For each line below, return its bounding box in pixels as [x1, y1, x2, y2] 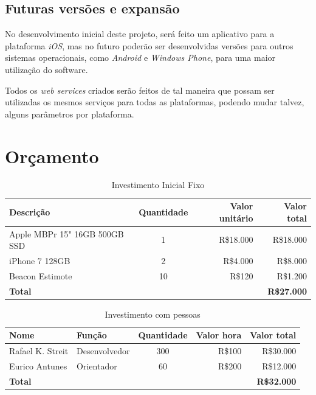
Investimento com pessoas [105, 307, 201, 320]
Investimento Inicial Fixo [111, 178, 205, 191]
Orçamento [5, 143, 99, 168]
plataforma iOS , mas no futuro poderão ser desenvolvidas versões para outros [5, 39, 294, 52]
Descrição [9, 205, 50, 218]
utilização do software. [5, 63, 88, 75]
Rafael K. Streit [9, 344, 69, 357]
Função [77, 329, 107, 341]
